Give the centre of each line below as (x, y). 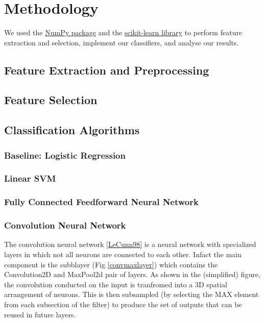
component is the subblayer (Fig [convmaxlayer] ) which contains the (111, 264)
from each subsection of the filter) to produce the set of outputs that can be (123, 304)
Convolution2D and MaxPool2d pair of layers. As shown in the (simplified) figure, (132, 274)
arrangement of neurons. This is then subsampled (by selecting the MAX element (131, 294)
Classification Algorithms (72, 130)
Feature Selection (51, 100)
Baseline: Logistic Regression (65, 155)
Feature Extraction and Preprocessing (107, 70)
